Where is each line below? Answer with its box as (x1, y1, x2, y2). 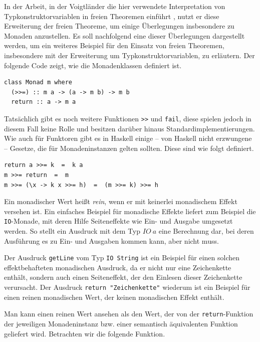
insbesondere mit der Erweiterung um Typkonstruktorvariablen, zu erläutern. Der (4, 50, 255, 60)
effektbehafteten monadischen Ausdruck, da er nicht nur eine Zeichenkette (4, 262, 231, 272)
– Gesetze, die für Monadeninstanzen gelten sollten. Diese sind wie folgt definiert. (4, 142, 254, 153)
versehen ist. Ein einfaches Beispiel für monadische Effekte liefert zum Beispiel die (4, 206, 256, 216)
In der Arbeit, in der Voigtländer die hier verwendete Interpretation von (4, 1, 225, 11)
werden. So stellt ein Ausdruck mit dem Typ (4, 226, 141, 236)
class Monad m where (4, 79, 73, 86)
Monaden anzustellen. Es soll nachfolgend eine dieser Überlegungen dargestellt (4, 30, 245, 41)
